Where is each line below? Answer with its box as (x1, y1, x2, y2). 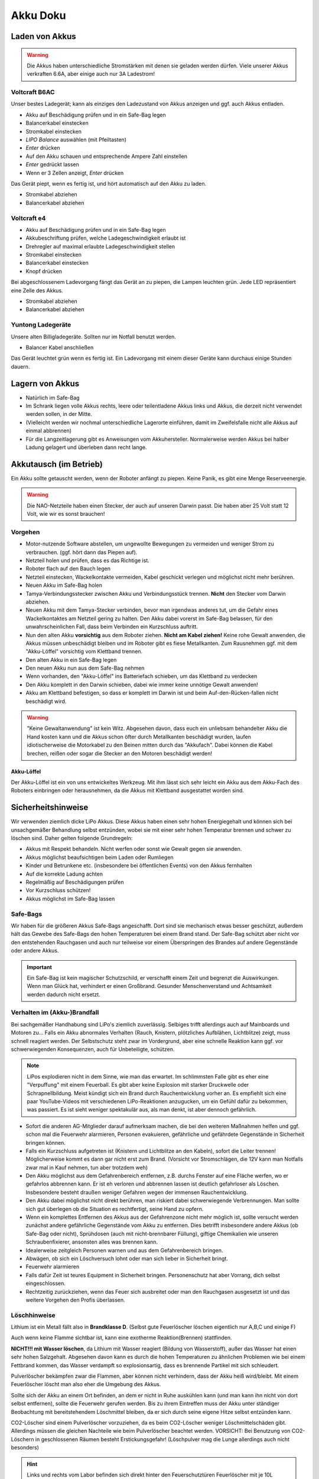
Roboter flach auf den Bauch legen (25, 565, 110, 572)
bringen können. (25, 1139, 66, 1146)
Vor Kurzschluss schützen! (25, 887, 91, 894)
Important (27, 963, 53, 970)
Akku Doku (11, 9, 66, 22)
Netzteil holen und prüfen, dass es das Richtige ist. (25, 557, 150, 564)
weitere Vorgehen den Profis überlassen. (25, 1296, 125, 1303)
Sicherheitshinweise (11, 802, 89, 813)
